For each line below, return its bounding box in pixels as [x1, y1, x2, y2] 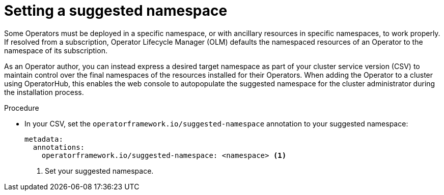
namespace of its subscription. [4, 46, 107, 55]
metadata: [24, 135, 63, 143]
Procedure [4, 103, 39, 112]
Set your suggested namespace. [45, 166, 154, 175]
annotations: [33, 143, 85, 151]
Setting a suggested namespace [4, 2, 228, 19]
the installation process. [4, 87, 84, 96]
